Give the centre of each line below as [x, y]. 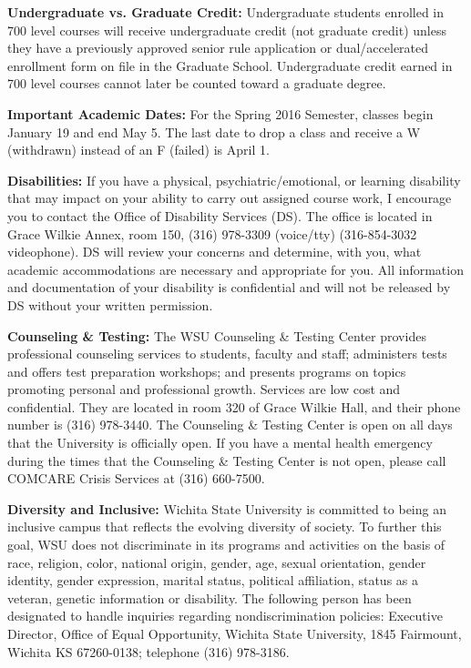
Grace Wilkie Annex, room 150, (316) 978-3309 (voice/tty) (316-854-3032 [212, 233]
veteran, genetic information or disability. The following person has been [210, 597]
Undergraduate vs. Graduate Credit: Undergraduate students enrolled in [226, 12]
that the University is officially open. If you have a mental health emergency [220, 443]
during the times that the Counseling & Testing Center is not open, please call [227, 460]
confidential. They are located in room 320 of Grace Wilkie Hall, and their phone [234, 406]
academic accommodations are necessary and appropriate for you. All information [235, 269]
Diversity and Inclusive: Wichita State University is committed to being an [227, 508]
